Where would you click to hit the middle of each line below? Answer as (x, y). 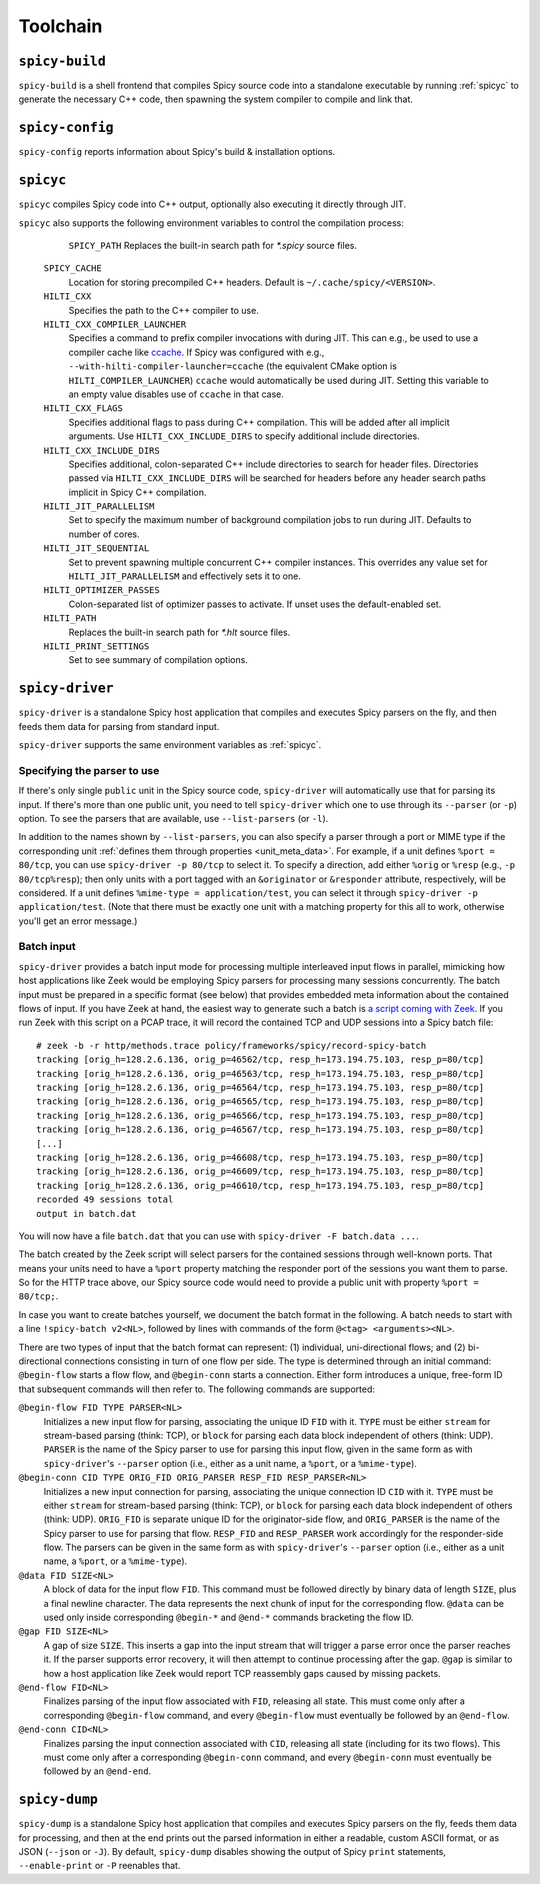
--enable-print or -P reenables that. (99, 1866)
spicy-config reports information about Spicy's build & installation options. (177, 152)
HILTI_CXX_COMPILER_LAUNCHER (115, 324)
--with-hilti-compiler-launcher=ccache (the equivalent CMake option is (232, 366)
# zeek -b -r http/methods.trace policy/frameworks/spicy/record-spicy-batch (231, 1045)
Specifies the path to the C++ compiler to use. (163, 310)
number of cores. (104, 534)
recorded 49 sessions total (105, 1199)
